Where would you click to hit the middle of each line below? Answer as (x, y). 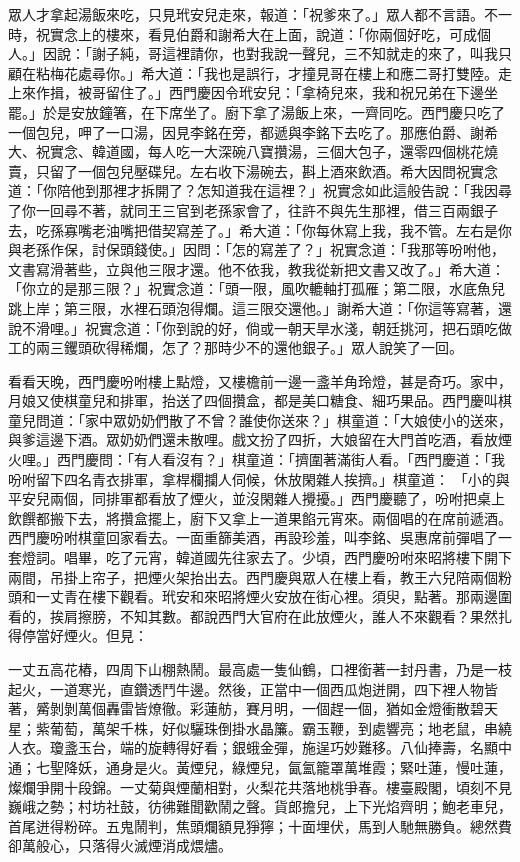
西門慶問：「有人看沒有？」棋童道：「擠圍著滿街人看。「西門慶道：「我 (280, 459)
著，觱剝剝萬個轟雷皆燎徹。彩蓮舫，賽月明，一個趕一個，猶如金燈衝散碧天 (253, 708)
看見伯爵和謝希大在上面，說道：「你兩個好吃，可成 (312, 33)
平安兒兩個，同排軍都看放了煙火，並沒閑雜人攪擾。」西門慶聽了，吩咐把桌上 (256, 498)
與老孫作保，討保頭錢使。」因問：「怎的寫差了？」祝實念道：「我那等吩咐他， (256, 249)
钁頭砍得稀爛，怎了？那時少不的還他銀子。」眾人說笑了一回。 (263, 347)
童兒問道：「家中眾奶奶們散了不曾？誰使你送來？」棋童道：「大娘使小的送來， (260, 419)
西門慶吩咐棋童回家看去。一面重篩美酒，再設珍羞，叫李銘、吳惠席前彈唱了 (253, 537)
